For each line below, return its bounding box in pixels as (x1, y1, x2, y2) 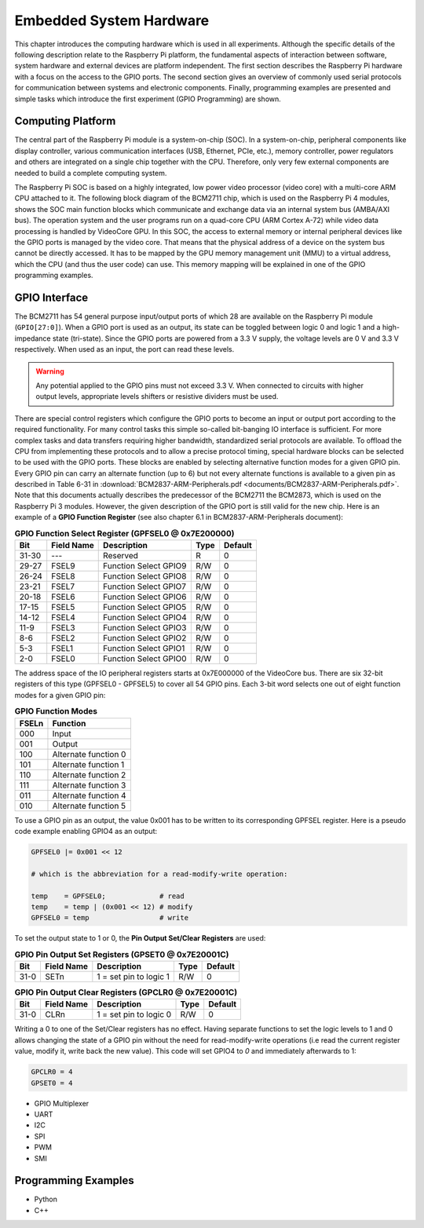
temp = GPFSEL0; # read (31, 891, 185, 901)
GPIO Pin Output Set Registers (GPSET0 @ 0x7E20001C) (14, 948, 229, 959)
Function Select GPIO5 (103, 601, 187, 612)
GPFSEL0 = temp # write (31, 913, 188, 923)
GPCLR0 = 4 (31, 1068, 73, 1076)
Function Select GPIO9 (103, 561, 188, 572)
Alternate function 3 (52, 780, 126, 791)
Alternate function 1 (52, 758, 125, 769)
